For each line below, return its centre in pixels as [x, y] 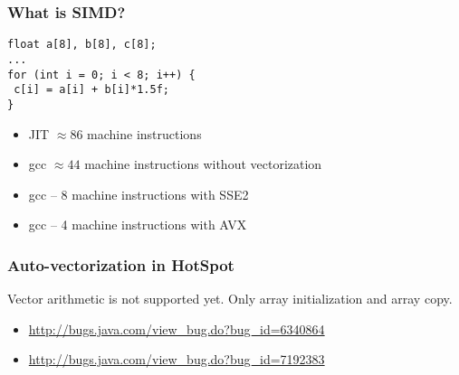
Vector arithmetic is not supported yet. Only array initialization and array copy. [230, 299]
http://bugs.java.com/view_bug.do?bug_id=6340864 [177, 328]
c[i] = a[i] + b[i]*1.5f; [91, 90]
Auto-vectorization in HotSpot [121, 264]
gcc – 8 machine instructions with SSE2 [139, 194]
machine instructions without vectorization [203, 164]
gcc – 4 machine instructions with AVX [138, 225]
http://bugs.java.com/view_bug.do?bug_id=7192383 [177, 359]
